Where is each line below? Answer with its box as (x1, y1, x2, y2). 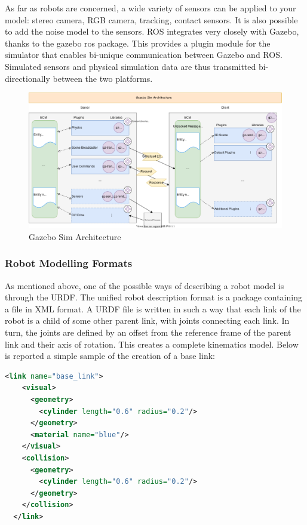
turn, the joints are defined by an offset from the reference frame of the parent (5, 326, 291, 339)
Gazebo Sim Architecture (29, 230, 121, 242)
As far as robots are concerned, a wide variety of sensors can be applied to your (5, 2, 296, 14)
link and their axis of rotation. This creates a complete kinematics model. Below (5, 337, 299, 350)
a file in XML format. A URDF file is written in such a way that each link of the (5, 302, 301, 315)
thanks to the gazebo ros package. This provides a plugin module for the (5, 36, 271, 49)
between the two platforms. (53, 72, 153, 84)
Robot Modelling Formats (5, 256, 133, 271)
